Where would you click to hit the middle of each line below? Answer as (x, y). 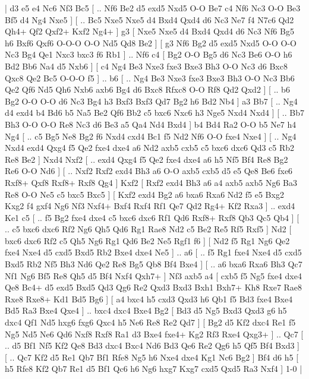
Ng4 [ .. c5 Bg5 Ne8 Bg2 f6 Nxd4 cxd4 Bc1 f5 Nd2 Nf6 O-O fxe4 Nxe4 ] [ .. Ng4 (151, 136)
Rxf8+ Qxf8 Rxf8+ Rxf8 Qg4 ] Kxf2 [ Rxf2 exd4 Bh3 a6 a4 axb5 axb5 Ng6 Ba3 (151, 182)
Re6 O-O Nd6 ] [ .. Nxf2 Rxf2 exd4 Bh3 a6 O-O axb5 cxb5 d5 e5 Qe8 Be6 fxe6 (149, 171)
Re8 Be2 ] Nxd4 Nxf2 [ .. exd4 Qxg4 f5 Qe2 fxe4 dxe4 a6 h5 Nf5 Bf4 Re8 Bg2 (146, 159)
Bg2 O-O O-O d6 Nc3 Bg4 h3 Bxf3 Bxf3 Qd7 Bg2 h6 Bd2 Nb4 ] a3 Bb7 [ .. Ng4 (151, 101)
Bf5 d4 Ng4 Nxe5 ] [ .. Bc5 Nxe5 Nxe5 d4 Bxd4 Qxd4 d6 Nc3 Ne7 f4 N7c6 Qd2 (149, 19)
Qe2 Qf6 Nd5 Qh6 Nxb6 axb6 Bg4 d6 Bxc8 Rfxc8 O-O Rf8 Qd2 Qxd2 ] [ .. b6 (147, 89)
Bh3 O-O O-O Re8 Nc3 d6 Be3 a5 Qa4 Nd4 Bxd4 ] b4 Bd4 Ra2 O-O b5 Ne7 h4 (151, 124)
